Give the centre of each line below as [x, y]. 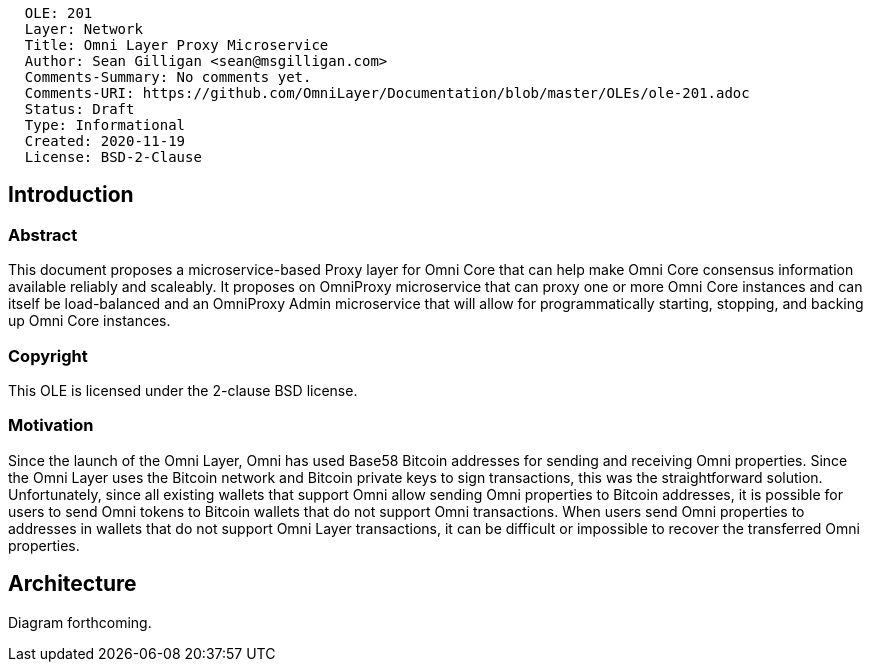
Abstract [43, 234]
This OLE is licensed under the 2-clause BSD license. [183, 390]
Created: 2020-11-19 [105, 141]
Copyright [48, 355]
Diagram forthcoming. [80, 622]
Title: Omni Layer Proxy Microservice [176, 45]
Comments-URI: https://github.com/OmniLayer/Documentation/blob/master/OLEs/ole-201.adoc [387, 93]
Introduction [71, 195]
